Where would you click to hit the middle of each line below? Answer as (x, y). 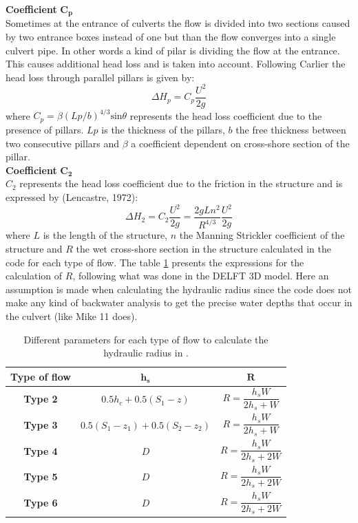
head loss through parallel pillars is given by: (100, 77)
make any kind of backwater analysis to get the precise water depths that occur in (179, 302)
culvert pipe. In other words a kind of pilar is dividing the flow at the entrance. (173, 50)
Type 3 (41, 424)
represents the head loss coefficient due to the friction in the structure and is (181, 183)
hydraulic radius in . (146, 353)
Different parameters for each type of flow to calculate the (146, 339)
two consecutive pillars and (63, 143)
